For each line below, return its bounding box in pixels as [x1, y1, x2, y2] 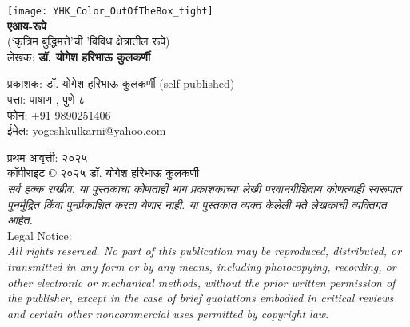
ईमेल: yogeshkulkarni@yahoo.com [7, 122, 166, 139]
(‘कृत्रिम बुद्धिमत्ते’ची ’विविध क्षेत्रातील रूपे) [7, 33, 170, 49]
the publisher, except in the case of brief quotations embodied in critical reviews [7, 290, 394, 306]
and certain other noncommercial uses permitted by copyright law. [7, 305, 329, 321]
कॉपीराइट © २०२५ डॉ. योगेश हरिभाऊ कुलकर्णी [7, 164, 200, 181]
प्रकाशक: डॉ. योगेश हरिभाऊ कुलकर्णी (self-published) [7, 75, 235, 92]
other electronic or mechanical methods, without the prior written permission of [7, 274, 396, 290]
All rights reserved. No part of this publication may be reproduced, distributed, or [7, 242, 402, 259]
